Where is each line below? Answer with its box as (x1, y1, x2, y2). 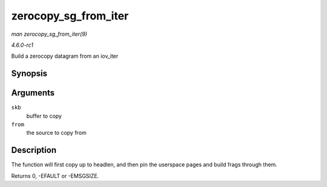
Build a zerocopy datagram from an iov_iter (11, 52, 119, 60)
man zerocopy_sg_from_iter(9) (11, 30, 88, 38)
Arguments (11, 88, 55, 98)
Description (11, 145, 57, 155)
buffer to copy (26, 112, 62, 120)
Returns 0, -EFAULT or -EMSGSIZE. (11, 172, 99, 179)
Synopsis (11, 69, 48, 79)
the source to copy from (26, 129, 87, 137)
